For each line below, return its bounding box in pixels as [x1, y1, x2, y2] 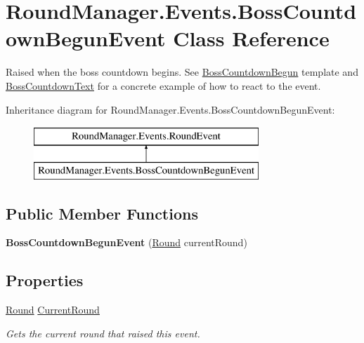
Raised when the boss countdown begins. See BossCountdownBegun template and [6, 65, 358, 79]
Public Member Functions [6, 202, 198, 224]
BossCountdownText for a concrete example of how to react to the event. [6, 78, 321, 93]
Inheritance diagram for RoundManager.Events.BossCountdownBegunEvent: [6, 102, 335, 116]
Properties [6, 269, 84, 291]
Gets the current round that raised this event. [6, 325, 200, 340]
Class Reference [173, 24, 330, 53]
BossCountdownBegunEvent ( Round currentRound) [6, 235, 247, 250]
